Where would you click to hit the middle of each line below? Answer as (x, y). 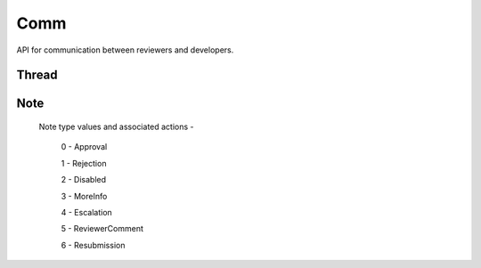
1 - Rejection (84, 163)
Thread (37, 75)
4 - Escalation (87, 212)
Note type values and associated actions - (117, 126)
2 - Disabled (84, 180)
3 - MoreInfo (84, 196)
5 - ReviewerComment (102, 229)
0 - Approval (84, 147)
